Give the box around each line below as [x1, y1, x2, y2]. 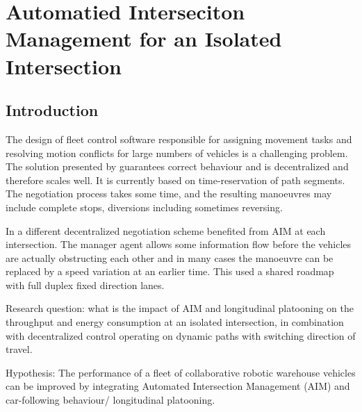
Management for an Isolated [6, 24, 282, 53]
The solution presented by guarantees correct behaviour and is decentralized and [6, 159, 349, 174]
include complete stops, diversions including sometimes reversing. [6, 199, 283, 214]
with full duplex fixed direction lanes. [6, 277, 165, 292]
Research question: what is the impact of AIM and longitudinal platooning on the [6, 301, 354, 315]
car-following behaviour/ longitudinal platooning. [6, 393, 215, 407]
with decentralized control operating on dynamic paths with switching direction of [6, 328, 356, 343]
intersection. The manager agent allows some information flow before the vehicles [6, 237, 352, 252]
